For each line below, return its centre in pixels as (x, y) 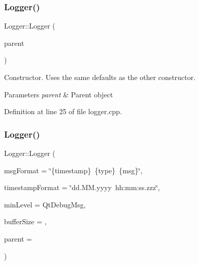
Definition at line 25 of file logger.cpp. (63, 111)
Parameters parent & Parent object (59, 94)
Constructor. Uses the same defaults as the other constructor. (100, 77)
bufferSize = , (25, 221)
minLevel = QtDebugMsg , (45, 204)
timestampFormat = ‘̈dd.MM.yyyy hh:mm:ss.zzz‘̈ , (82, 187)
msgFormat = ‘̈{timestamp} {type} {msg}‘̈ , (73, 170)
